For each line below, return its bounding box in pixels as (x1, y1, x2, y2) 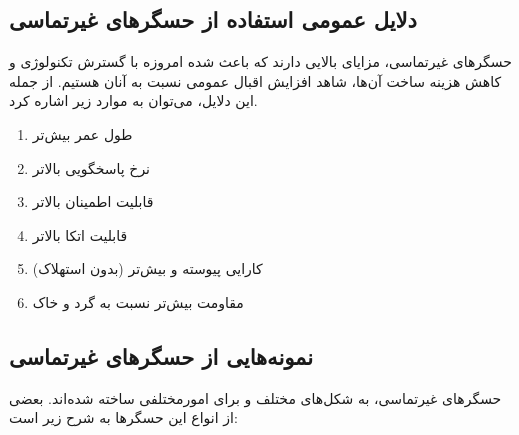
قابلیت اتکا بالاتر (32, 224, 128, 245)
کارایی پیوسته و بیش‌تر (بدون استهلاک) (32, 258, 263, 279)
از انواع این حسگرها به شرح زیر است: (9, 407, 238, 428)
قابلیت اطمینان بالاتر (32, 191, 154, 212)
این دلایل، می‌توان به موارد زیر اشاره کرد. (9, 90, 258, 111)
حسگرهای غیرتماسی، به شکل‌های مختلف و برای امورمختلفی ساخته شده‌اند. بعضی (9, 387, 502, 408)
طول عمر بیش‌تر (32, 123, 133, 144)
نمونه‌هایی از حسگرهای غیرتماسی (9, 340, 314, 371)
